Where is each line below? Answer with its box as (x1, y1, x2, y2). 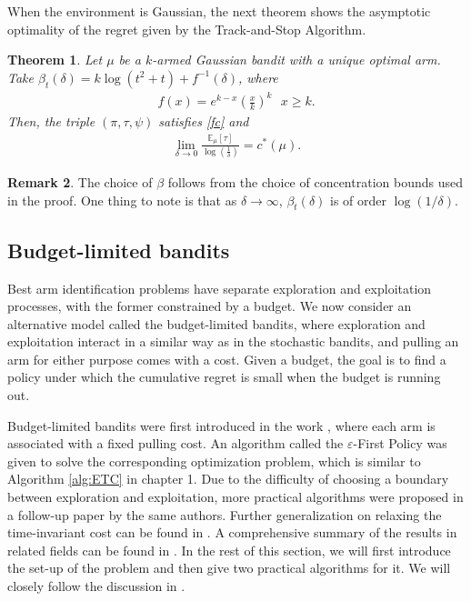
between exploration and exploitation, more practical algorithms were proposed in (7, 487, 464, 506)
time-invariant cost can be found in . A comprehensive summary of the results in (7, 523, 457, 542)
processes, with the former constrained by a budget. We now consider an (7, 296, 412, 316)
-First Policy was (353, 434, 447, 453)
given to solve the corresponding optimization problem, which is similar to (7, 451, 421, 470)
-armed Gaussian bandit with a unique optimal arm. (152, 50, 441, 69)
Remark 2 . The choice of (7, 172, 153, 191)
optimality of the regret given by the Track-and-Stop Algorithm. (7, 19, 366, 38)
